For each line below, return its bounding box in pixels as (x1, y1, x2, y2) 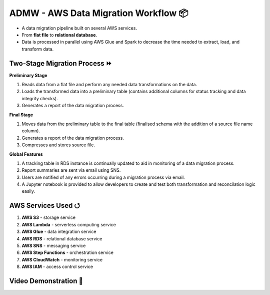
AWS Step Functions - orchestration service (21, 249, 113, 255)
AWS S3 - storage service (21, 214, 76, 220)
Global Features (9, 151, 43, 157)
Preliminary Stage (9, 72, 47, 78)
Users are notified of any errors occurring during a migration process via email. (21, 174, 185, 180)
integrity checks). (21, 95, 58, 101)
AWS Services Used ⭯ (9, 201, 80, 210)
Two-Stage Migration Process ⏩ (9, 59, 112, 68)
